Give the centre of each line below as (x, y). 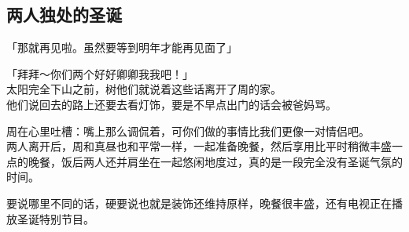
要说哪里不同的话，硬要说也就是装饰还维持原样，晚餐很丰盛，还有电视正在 (199, 203)
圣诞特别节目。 (55, 218)
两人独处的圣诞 (64, 14)
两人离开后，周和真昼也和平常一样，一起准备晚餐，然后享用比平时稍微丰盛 (199, 146)
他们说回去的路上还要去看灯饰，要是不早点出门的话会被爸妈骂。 (171, 104)
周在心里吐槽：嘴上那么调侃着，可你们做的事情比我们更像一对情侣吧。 (188, 130)
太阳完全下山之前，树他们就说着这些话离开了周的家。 (144, 89)
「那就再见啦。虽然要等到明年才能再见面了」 (122, 47)
